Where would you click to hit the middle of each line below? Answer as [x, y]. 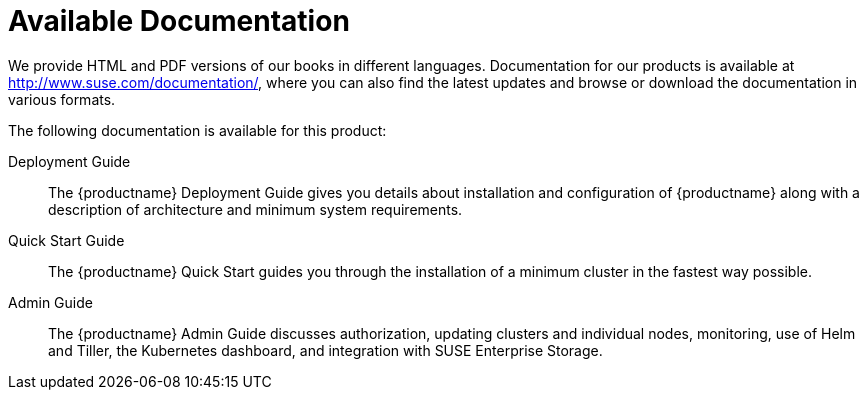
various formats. [62, 99]
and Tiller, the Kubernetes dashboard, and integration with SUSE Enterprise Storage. [325, 350]
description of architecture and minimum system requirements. [255, 209]
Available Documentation [179, 21]
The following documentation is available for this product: [197, 130]
